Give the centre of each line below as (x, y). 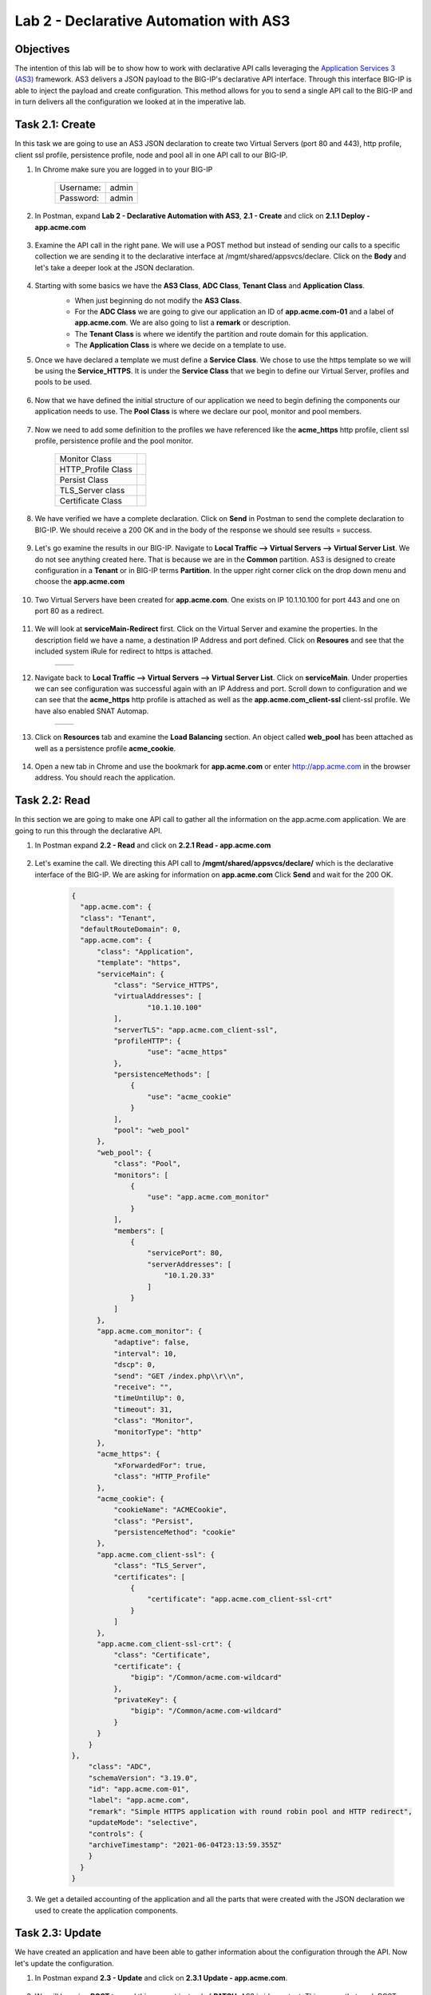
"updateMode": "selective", (143, 1823)
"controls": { (116, 1834)
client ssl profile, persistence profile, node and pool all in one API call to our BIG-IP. (151, 155)
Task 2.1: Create (55, 125)
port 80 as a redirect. (69, 611)
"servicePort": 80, (185, 1253)
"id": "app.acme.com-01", (139, 1789)
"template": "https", (139, 963)
